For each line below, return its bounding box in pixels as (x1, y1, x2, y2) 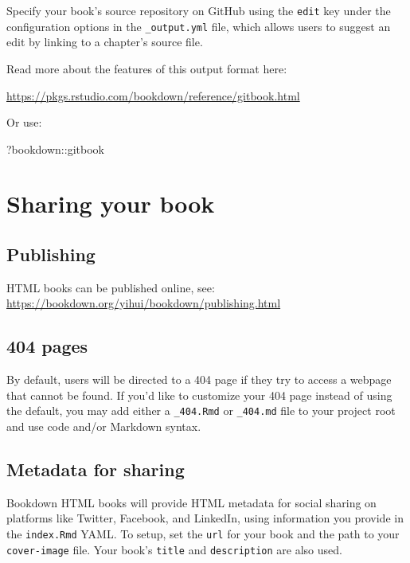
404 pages (6, 334, 88, 358)
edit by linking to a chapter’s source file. (6, 33, 203, 50)
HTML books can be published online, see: (6, 279, 215, 295)
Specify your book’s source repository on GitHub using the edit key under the (6, 2, 391, 18)
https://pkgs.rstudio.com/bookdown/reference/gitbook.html (6, 87, 300, 104)
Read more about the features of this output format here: (6, 60, 287, 76)
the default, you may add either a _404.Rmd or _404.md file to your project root (6, 402, 396, 419)
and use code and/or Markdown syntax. (6, 418, 201, 435)
